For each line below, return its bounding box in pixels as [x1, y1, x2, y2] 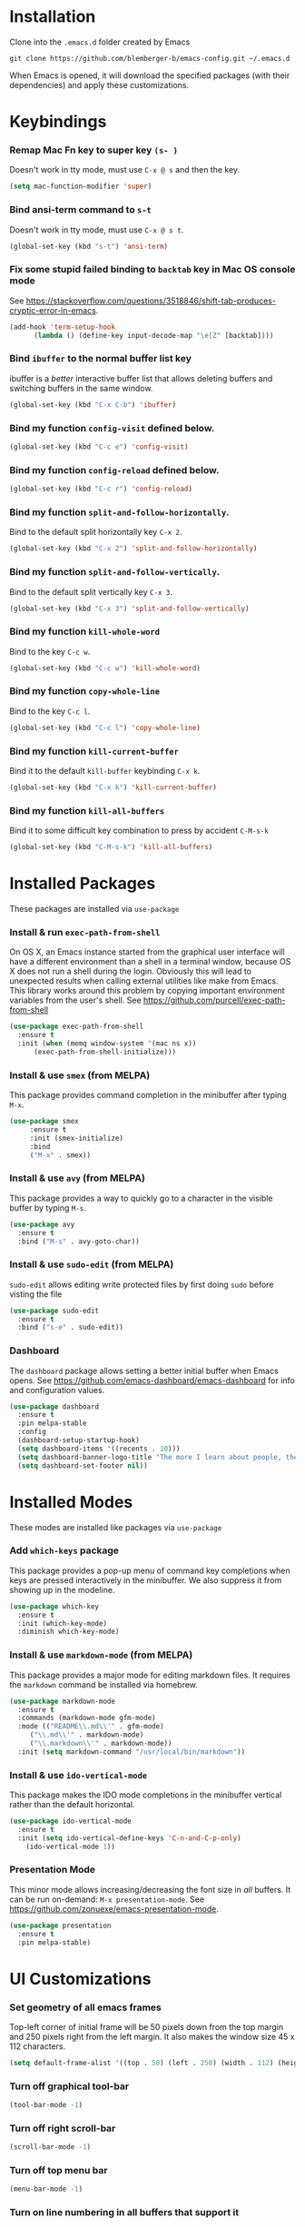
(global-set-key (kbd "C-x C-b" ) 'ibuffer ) [9, 400, 177, 410]
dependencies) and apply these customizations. [9, 79, 189, 90]
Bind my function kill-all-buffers [9, 804, 165, 817]
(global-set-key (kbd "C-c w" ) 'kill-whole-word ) [9, 663, 202, 673]
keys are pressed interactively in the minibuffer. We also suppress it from [9, 1574, 282, 1586]
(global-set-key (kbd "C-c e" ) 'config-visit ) [9, 442, 189, 451]
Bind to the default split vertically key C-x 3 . [9, 586, 173, 597]
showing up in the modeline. [9, 1584, 115, 1595]
